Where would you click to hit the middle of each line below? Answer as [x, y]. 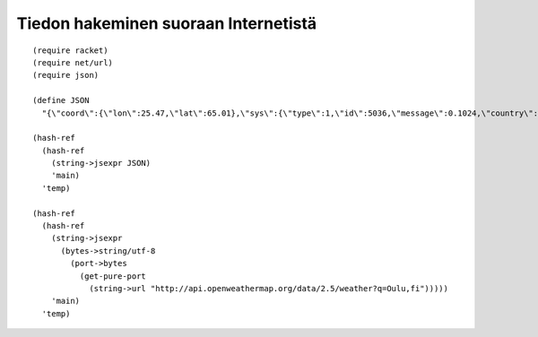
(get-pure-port [113, 276]
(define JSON [61, 100]
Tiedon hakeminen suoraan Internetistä [167, 23]
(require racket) [70, 50]
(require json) [66, 75]
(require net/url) [73, 62]
